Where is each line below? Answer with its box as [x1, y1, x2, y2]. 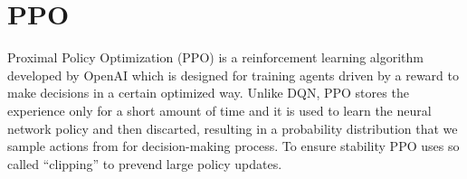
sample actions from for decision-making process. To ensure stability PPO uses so [7, 137, 460, 155]
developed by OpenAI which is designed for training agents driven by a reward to [7, 65, 459, 84]
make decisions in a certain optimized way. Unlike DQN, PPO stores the [7, 83, 409, 102]
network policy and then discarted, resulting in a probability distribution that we [7, 118, 458, 137]
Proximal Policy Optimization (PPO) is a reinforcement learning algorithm [7, 48, 424, 67]
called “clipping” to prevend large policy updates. [7, 154, 282, 173]
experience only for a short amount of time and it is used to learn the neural [7, 100, 432, 119]
